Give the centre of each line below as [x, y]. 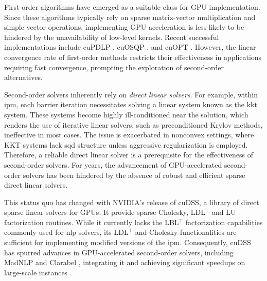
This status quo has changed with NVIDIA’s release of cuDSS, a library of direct [132, 202]
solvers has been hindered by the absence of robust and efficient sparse [134, 175]
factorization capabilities [224, 222]
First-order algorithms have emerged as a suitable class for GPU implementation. [132, 7]
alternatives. [23, 77]
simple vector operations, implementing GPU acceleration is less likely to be [124, 27]
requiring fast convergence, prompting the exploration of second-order [114, 67]
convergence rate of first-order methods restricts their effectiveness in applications [133, 57]
